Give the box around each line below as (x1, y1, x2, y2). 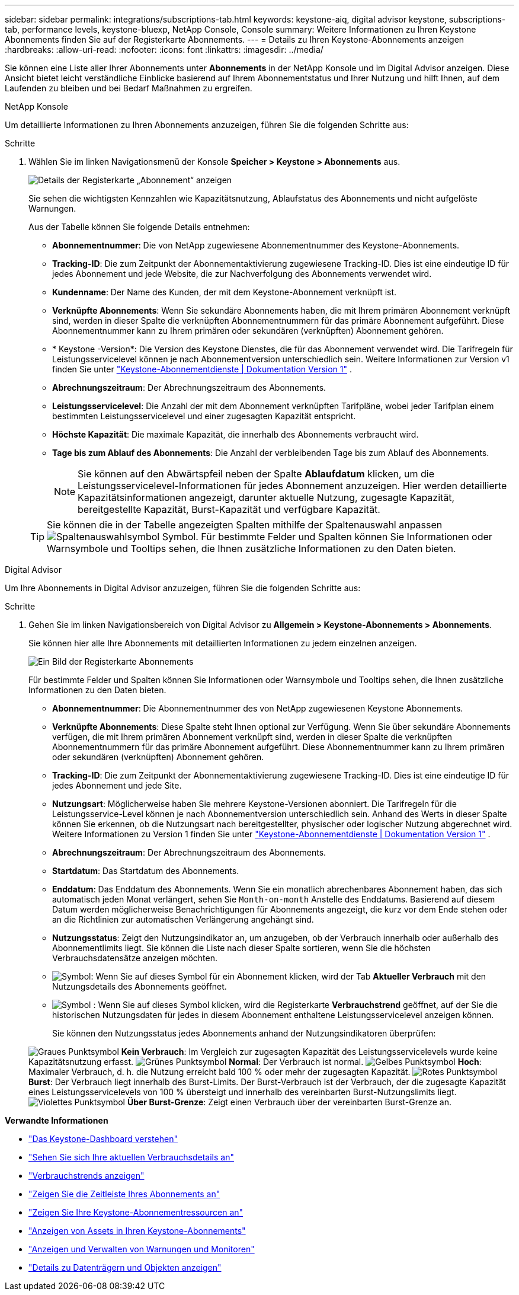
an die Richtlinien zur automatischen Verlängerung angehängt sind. (52, 914, 314, 924)
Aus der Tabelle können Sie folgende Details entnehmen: (28, 222, 250, 232)
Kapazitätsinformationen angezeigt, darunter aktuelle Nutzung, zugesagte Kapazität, (78, 492, 455, 503)
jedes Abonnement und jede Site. (52, 780, 182, 790)
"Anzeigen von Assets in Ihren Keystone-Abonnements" (28, 1226, 246, 1236)
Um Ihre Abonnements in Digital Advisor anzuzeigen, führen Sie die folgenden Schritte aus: (5, 583, 361, 593)
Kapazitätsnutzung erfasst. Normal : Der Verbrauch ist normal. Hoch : (28, 1057, 482, 1067)
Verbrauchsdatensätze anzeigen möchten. (52, 953, 218, 963)
